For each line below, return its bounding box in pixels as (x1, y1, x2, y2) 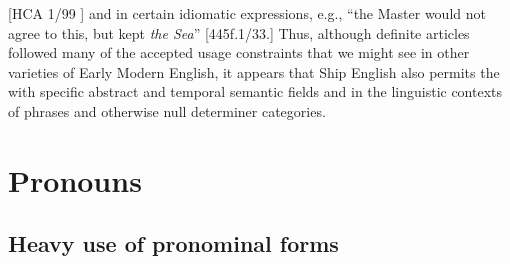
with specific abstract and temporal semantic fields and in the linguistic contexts (8, 81, 503, 102)
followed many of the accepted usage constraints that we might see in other (8, 42, 470, 63)
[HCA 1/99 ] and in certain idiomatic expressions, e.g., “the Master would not (8, 3, 486, 23)
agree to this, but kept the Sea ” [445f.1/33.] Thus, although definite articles (8, 22, 470, 43)
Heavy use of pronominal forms (8, 228, 339, 259)
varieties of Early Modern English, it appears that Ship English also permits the (8, 61, 500, 82)
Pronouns (8, 159, 142, 200)
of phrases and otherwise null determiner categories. (8, 100, 326, 121)
